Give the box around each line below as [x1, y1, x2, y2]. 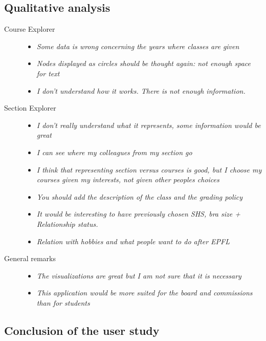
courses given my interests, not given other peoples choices [36, 174, 219, 185]
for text [36, 68, 60, 78]
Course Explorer [4, 24, 55, 34]
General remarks [4, 253, 56, 264]
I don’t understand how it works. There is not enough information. [36, 85, 246, 96]
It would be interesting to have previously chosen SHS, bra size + [36, 208, 240, 219]
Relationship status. [36, 218, 98, 229]
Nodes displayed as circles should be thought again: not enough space [36, 58, 251, 69]
